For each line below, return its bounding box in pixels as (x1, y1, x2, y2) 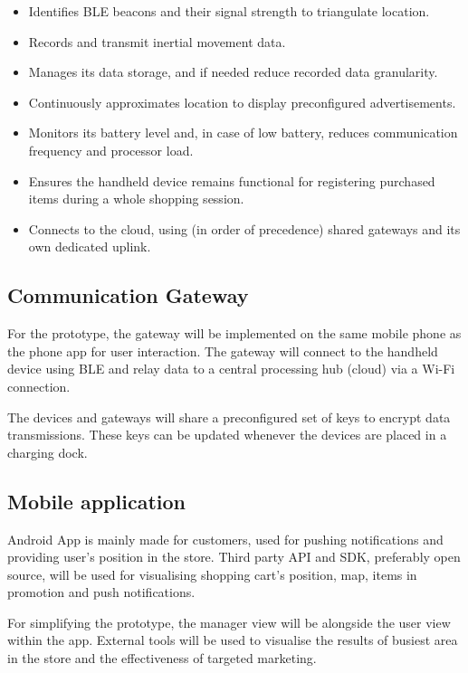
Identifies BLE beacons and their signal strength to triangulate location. (28, 2, 430, 20)
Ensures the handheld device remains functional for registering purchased (28, 171, 435, 190)
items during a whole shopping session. (28, 189, 244, 208)
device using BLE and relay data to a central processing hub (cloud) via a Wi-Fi (7, 359, 455, 378)
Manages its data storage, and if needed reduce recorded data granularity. (28, 62, 438, 81)
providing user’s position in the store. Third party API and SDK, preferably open (7, 547, 461, 566)
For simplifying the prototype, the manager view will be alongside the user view (7, 612, 451, 631)
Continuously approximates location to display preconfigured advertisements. (28, 92, 456, 111)
